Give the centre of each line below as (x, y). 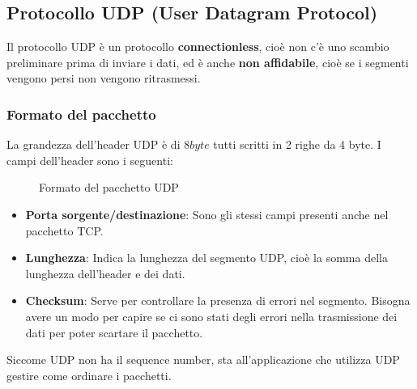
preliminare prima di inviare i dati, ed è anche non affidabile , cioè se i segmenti (208, 62)
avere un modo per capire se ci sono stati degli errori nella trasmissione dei (211, 316)
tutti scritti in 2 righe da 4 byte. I (297, 144)
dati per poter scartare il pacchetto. (114, 332)
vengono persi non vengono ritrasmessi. (104, 78)
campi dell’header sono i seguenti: (90, 160)
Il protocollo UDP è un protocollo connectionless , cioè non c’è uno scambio (198, 47)
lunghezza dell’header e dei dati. (105, 273)
